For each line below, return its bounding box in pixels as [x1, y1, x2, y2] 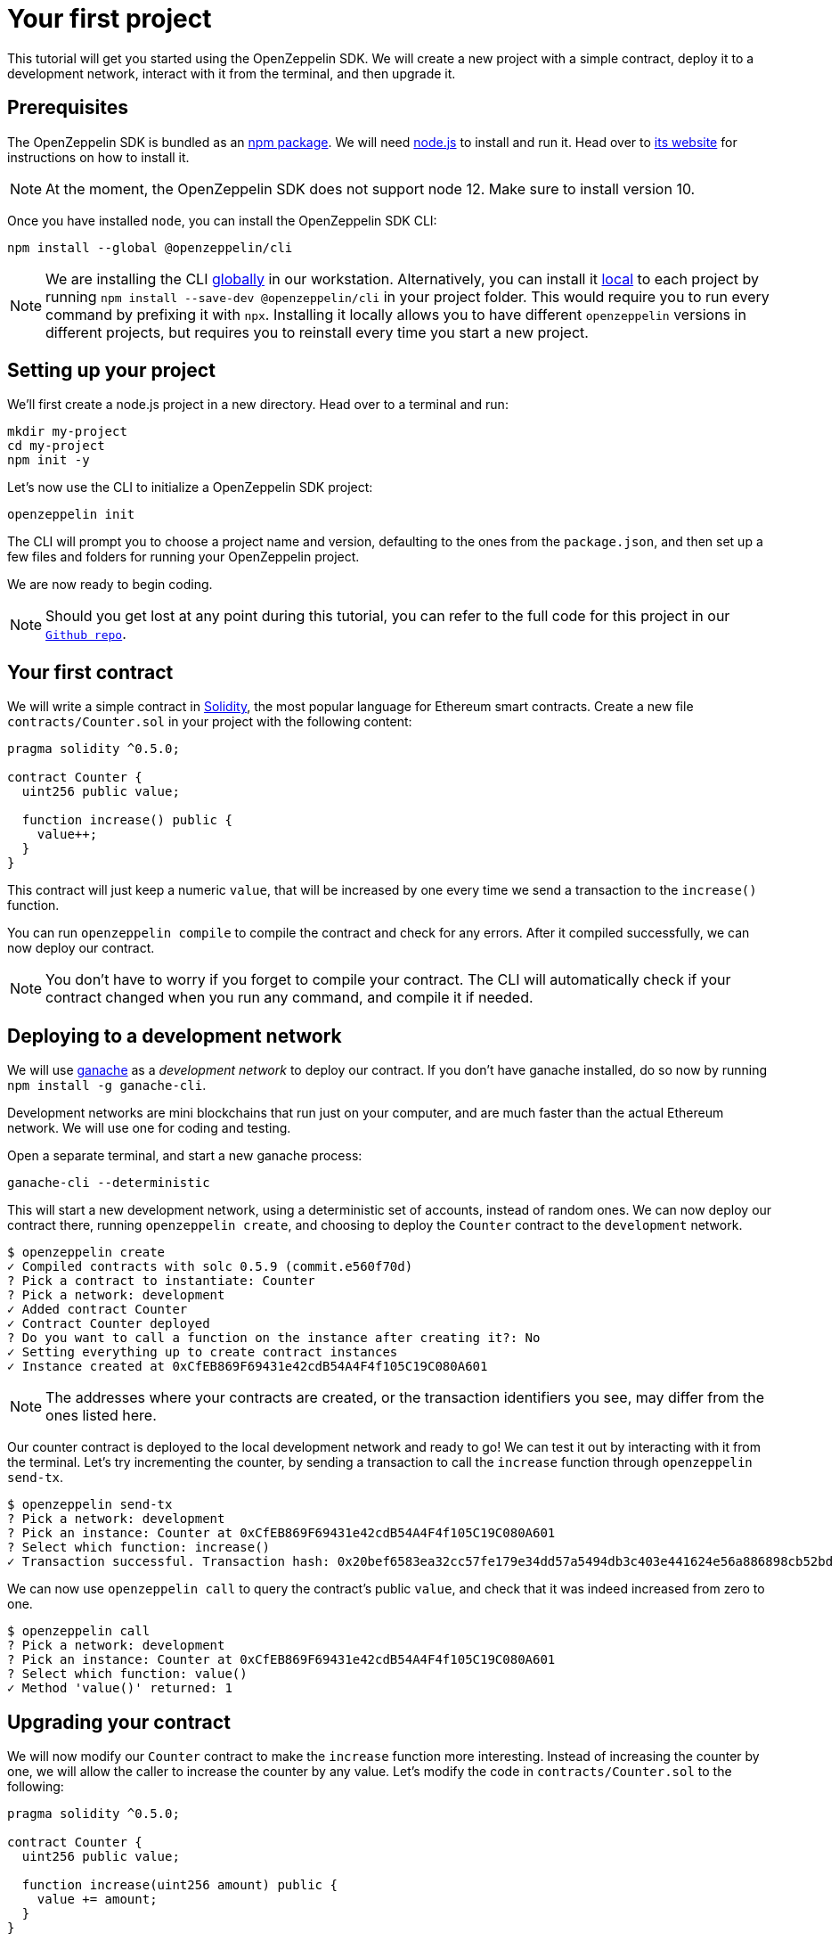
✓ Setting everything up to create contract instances [7, 1345, 398, 1360]
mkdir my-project [7, 424, 127, 439]
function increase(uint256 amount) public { [21, 1877, 338, 1892]
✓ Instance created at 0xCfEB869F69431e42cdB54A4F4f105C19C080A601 [7, 1359, 488, 1374]
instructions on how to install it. [7, 149, 190, 165]
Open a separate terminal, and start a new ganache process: [7, 1148, 362, 1164]
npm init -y [7, 453, 90, 468]
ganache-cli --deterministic [7, 1175, 210, 1191]
